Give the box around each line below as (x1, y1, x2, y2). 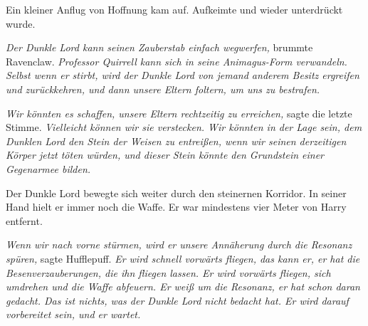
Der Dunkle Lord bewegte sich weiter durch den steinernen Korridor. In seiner (6, 185, 347, 200)
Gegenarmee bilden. (6, 161, 91, 176)
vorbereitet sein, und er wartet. (6, 307, 141, 322)
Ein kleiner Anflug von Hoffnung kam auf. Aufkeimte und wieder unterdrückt (6, 2, 343, 16)
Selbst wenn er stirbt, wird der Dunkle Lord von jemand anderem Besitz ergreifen (6, 68, 359, 83)
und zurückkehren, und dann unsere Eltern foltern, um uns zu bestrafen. (6, 81, 320, 96)
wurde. (6, 16, 36, 31)
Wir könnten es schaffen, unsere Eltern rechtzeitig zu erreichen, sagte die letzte (6, 105, 352, 120)
